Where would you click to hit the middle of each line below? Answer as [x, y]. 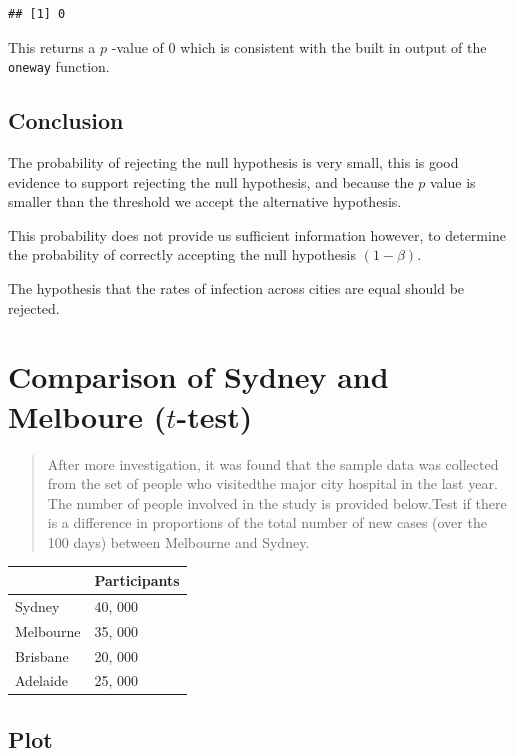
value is [453, 181]
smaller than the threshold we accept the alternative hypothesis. [205, 201]
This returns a [52, 46]
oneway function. [59, 66]
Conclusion [66, 120]
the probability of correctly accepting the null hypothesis [182, 254]
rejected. [34, 307]
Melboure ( [87, 415]
